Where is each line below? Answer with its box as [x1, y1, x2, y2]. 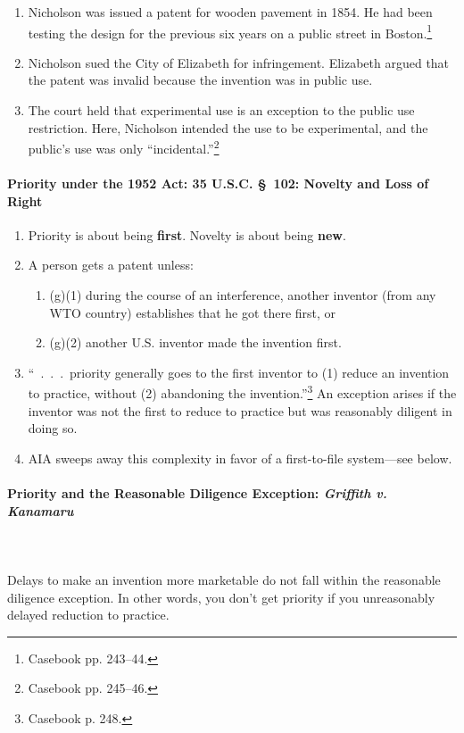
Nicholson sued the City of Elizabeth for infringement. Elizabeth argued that [28, 53, 450, 71]
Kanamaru [7, 501, 74, 520]
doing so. [28, 419, 78, 437]
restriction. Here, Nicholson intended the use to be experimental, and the [28, 118, 428, 137]
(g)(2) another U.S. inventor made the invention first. [49, 333, 342, 352]
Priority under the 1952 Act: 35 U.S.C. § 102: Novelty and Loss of [7, 174, 429, 193]
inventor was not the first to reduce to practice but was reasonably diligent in [28, 401, 452, 420]
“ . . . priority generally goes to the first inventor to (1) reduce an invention [28, 362, 450, 381]
